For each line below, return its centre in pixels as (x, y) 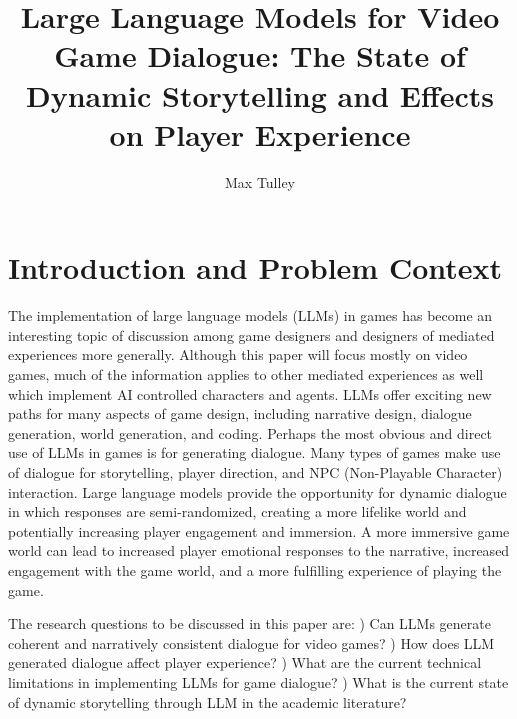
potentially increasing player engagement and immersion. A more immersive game (259, 530)
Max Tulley (259, 181)
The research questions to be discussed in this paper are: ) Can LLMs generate (249, 623)
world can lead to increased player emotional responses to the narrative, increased (259, 550)
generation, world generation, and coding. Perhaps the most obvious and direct (250, 432)
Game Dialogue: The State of (260, 55)
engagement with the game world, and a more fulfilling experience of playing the (255, 569)
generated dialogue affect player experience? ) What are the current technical (245, 662)
